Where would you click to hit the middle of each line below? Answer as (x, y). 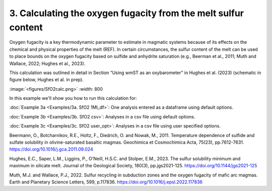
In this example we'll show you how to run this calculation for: (73, 98)
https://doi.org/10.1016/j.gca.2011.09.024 (51, 149)
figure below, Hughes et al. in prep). (47, 80)
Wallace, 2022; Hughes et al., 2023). (47, 63)
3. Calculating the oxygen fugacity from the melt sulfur (127, 13)
